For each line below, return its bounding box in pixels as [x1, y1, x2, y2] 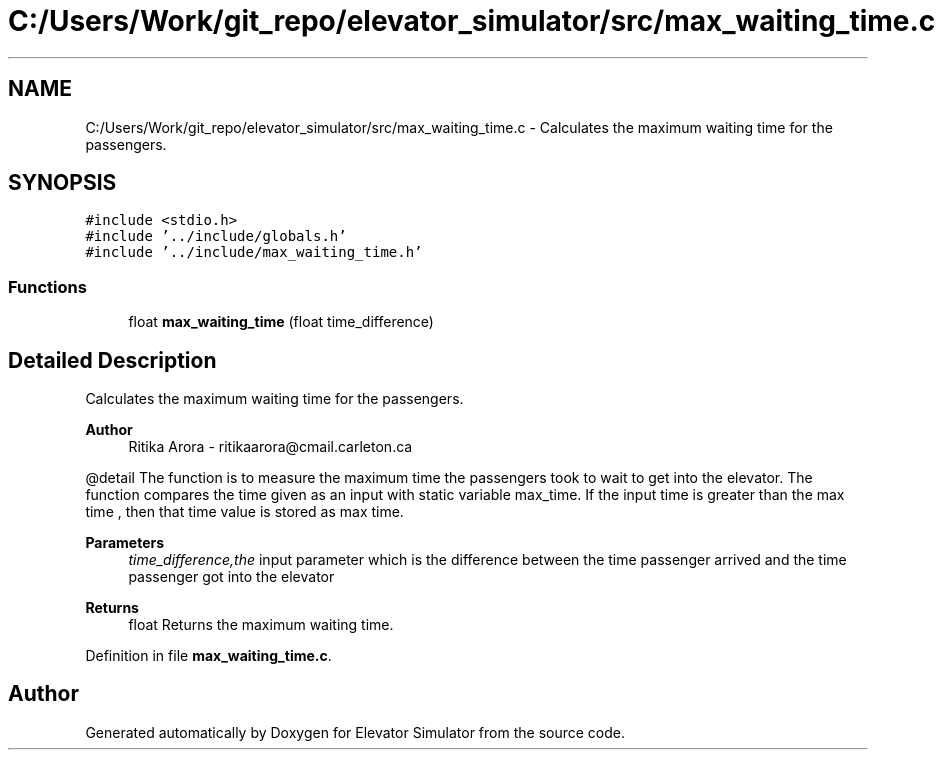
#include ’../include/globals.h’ [85, 228, 347, 245]
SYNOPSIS [8, 170, 117, 196]
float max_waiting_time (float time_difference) [128, 313, 434, 331]
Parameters [85, 534, 165, 552]
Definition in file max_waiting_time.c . [85, 647, 332, 665]
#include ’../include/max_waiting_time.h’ [85, 244, 423, 261]
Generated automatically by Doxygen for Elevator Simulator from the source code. [85, 723, 626, 741]
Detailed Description [8, 347, 217, 373]
